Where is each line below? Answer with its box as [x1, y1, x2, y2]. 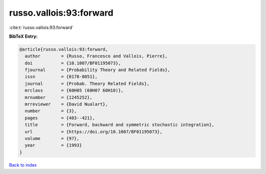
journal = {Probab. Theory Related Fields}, [25, 81, 150, 86]
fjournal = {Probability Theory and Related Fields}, [25, 67, 170, 73]
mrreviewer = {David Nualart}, [25, 101, 108, 107]
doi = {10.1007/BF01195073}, [25, 60, 121, 66]
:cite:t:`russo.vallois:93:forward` [9, 25, 74, 30]
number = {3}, [25, 108, 77, 114]
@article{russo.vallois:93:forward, [19, 47, 108, 52]
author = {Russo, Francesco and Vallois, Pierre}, [25, 53, 168, 59]
